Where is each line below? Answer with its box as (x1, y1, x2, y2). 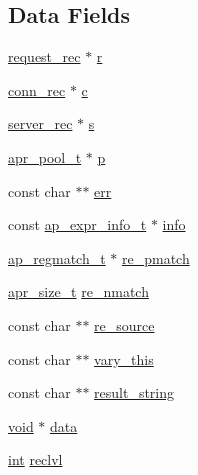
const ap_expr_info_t (8, 214, 147, 235)
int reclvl (8, 449, 63, 470)
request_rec (8, 46, 81, 67)
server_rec (8, 113, 73, 134)
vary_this (94, 348, 154, 369)
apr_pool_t (8, 146, 82, 167)
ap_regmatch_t (8, 247, 106, 268)
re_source (94, 314, 155, 335)
